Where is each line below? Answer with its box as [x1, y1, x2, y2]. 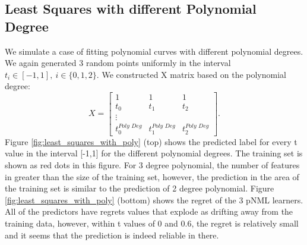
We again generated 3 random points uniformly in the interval [5, 56, 231, 69]
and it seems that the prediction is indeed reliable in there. [5, 228, 219, 241]
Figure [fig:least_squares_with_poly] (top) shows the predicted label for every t [5, 135, 297, 147]
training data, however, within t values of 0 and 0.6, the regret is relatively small [5, 216, 299, 229]
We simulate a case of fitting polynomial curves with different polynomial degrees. [5, 45, 303, 57]
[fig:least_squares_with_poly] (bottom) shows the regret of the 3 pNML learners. [5, 193, 303, 206]
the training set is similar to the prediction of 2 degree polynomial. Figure [5, 182, 274, 194]
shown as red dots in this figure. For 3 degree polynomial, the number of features [5, 158, 300, 171]
